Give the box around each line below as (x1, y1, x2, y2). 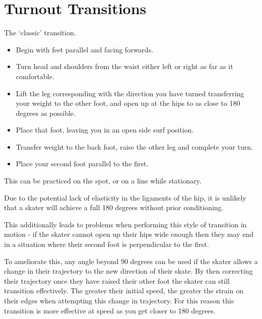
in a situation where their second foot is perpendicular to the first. (4, 239, 209, 249)
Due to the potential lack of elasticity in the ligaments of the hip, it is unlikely (4, 192, 246, 203)
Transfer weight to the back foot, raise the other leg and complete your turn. (16, 141, 253, 152)
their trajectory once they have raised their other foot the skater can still (4, 275, 230, 286)
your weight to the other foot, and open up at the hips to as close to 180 (16, 98, 240, 108)
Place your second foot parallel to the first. (16, 158, 149, 169)
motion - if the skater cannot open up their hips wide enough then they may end (4, 229, 253, 239)
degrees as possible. (16, 107, 76, 118)
